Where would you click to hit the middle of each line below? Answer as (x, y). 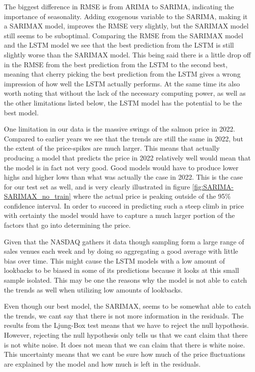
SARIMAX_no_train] (38, 196)
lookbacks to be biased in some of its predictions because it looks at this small (122, 270)
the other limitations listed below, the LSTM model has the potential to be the (123, 102)
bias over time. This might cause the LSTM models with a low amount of (115, 260)
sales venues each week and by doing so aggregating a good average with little (121, 251)
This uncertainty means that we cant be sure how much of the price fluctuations (125, 354)
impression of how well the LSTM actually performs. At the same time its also (122, 83)
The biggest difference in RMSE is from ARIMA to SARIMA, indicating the (119, 6)
